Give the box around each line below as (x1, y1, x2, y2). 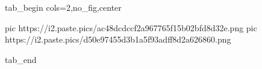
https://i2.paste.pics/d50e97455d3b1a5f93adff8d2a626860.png (5, 33, 231, 46)
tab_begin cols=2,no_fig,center (5, 1, 122, 13)
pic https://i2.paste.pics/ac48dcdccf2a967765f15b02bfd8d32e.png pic (5, 21, 257, 34)
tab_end (5, 53, 37, 65)
